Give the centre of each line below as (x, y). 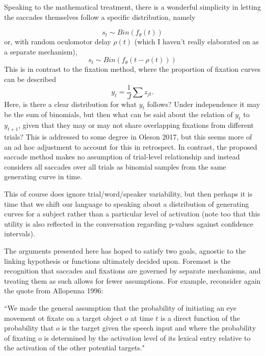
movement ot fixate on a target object (63, 318)
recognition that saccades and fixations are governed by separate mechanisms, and (132, 271)
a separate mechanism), (41, 51)
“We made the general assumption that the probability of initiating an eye (121, 307)
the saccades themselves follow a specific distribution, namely (100, 17)
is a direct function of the (200, 318)
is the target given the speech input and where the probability (159, 328)
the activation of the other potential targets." (75, 348)
